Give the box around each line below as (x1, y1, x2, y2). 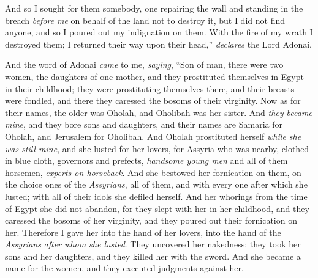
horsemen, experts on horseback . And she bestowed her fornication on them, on (5, 166, 301, 178)
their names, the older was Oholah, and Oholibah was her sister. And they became (5, 106, 312, 119)
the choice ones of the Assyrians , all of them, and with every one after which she (5, 178, 308, 191)
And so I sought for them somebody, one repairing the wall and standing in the (5, 2, 303, 14)
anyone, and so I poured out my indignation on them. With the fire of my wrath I (5, 26, 313, 38)
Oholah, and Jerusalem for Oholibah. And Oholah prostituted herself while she (5, 130, 301, 142)
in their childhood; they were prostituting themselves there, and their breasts (5, 82, 295, 95)
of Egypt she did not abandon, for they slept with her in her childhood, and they (5, 202, 309, 214)
